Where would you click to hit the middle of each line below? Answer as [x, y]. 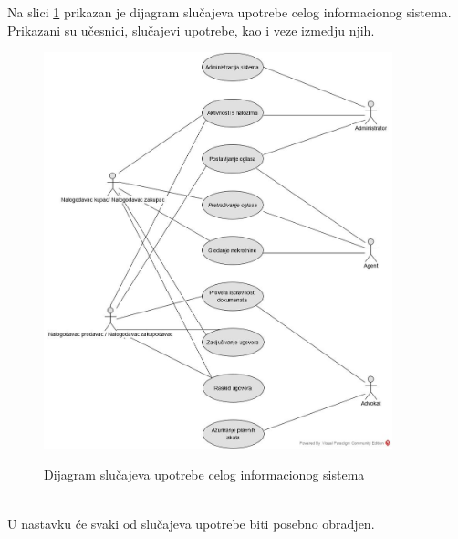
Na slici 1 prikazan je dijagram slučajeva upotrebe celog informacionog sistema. [229, 12]
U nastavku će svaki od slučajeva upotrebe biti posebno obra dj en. [191, 523]
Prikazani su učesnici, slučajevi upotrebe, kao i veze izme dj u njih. [191, 30]
